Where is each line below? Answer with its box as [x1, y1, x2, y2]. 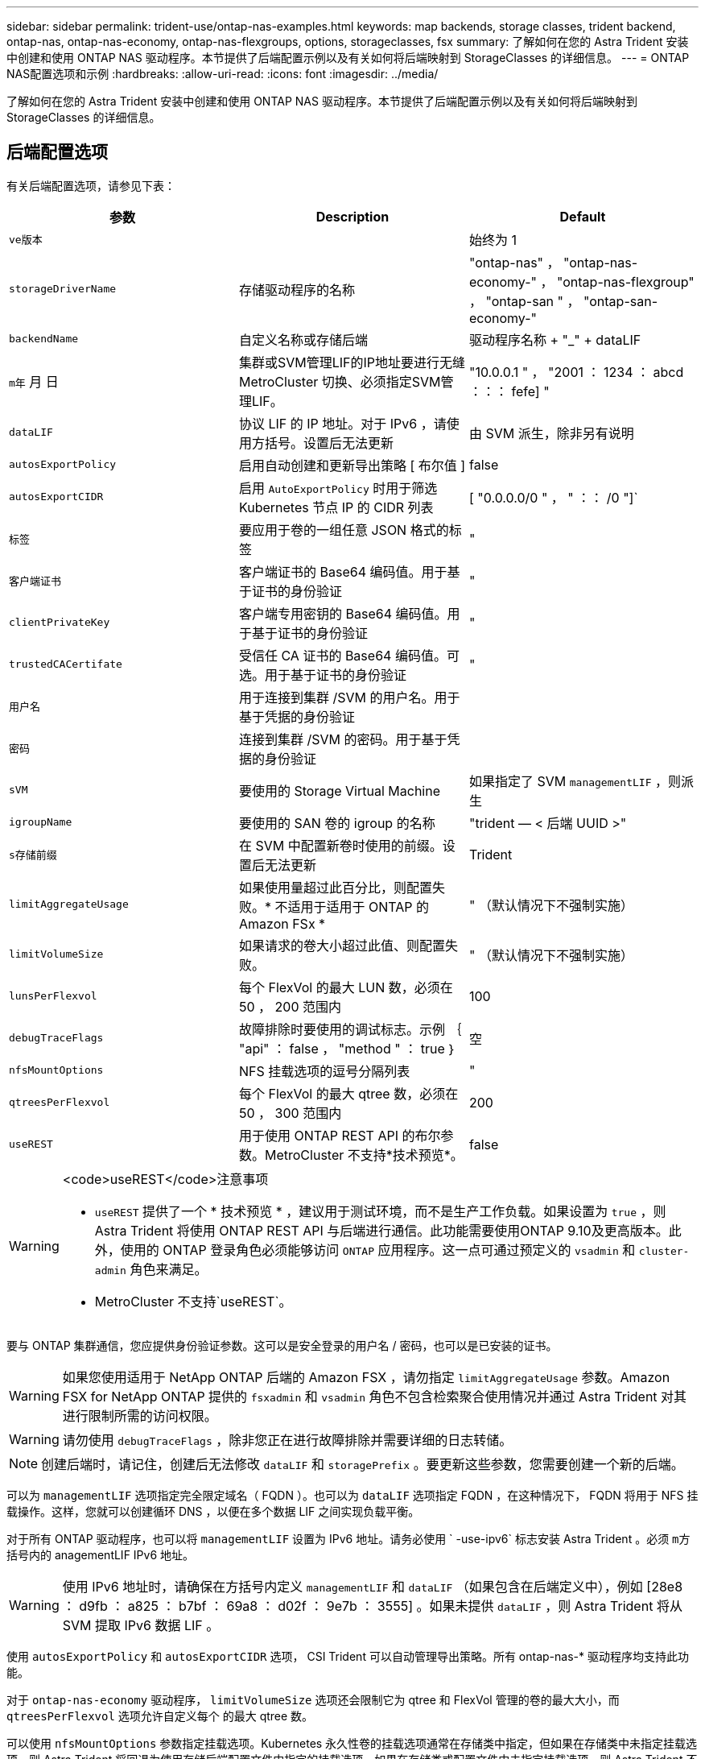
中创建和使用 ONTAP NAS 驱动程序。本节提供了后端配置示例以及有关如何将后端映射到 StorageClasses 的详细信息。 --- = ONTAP [6, 51, 690, 64]
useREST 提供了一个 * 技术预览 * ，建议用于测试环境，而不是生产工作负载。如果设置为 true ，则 [94, 1202, 666, 1219]
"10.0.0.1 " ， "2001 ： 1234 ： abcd [468, 363, 684, 380]
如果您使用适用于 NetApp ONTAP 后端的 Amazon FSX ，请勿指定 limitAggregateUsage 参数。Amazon [62, 1368, 670, 1385]
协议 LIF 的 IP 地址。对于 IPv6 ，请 [238, 415, 447, 432]
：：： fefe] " [468, 383, 550, 399]
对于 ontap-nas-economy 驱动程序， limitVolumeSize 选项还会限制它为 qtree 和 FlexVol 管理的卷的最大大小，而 [6, 1692, 620, 1707]
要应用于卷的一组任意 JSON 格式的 [238, 521, 449, 538]
